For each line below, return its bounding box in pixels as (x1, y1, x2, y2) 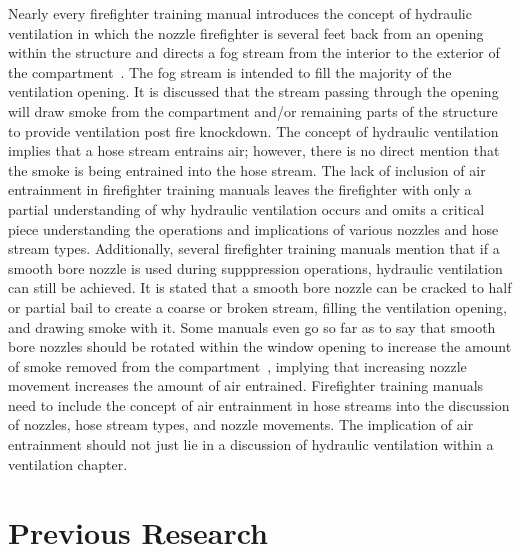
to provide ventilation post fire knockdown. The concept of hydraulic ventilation (8, 120, 499, 141)
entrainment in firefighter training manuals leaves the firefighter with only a (8, 179, 472, 200)
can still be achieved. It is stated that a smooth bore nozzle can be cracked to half (8, 277, 512, 298)
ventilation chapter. (8, 453, 128, 474)
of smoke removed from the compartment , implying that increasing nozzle (8, 355, 467, 376)
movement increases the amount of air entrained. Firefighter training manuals (8, 375, 484, 396)
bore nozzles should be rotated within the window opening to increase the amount (8, 336, 512, 357)
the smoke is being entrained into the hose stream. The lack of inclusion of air (8, 159, 486, 180)
